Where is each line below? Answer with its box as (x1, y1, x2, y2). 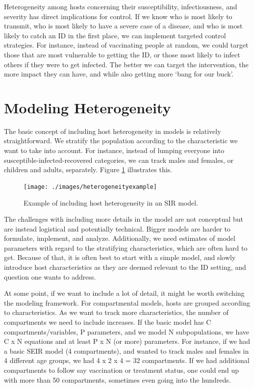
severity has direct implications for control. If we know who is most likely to (4, 11, 232, 21)
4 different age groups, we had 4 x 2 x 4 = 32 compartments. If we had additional (4, 355, 250, 365)
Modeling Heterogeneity (4, 97, 171, 117)
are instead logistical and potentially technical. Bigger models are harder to (4, 223, 230, 233)
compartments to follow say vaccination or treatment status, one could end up (4, 365, 239, 375)
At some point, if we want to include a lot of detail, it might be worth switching (4, 288, 245, 298)
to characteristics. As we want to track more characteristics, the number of (4, 307, 229, 317)
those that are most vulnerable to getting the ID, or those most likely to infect (4, 49, 240, 59)
